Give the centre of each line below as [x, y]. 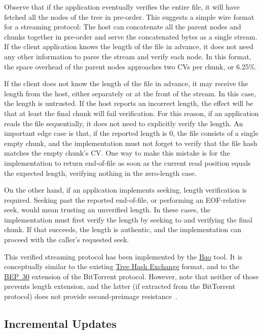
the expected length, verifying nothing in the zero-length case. [100, 173]
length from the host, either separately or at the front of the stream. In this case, [130, 93]
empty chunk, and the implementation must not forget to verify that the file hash [131, 143]
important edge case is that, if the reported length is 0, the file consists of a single [131, 133]
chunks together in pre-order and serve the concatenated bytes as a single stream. [131, 36]
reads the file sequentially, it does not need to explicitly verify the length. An [124, 123]
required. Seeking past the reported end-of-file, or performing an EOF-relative [125, 199]
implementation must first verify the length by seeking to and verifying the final [128, 219]
